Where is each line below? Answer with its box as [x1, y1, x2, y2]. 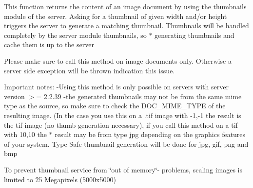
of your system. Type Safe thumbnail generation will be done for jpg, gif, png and [4, 138, 249, 149]
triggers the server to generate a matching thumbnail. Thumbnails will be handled [4, 20, 249, 31]
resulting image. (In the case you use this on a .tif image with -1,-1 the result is [4, 110, 241, 120]
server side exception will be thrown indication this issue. [4, 65, 175, 75]
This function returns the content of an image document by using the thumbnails [4, 1, 247, 11]
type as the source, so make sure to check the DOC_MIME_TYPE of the [4, 101, 226, 111]
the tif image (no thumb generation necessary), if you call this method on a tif [4, 120, 238, 130]
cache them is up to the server [4, 39, 94, 50]
